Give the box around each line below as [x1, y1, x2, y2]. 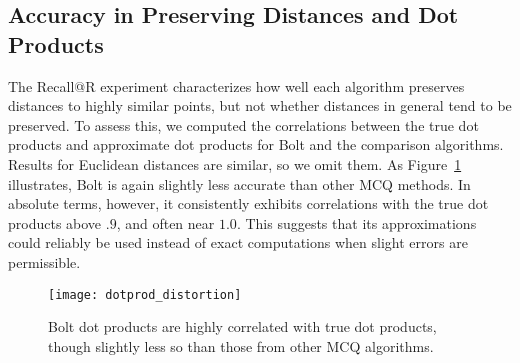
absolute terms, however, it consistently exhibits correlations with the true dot [8, 193, 489, 214]
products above [8, 212, 102, 233]
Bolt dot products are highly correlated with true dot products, [48, 316, 437, 337]
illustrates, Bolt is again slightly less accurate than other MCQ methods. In [8, 173, 471, 194]
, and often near [116, 212, 215, 233]
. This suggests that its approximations [236, 212, 477, 233]
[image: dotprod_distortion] [48, 287, 242, 302]
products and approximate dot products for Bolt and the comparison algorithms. [8, 134, 504, 155]
